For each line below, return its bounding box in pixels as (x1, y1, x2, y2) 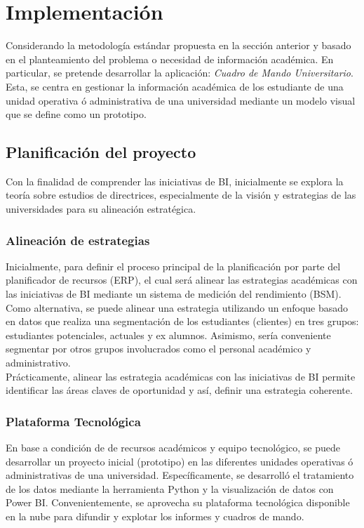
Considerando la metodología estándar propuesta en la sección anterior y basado (6, 38, 351, 53)
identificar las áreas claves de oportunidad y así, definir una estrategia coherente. (6, 383, 353, 397)
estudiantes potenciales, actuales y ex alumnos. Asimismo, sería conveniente (6, 327, 331, 342)
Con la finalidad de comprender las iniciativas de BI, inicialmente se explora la (6, 173, 344, 188)
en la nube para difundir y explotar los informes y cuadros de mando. (6, 509, 304, 524)
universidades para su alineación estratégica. (6, 202, 196, 216)
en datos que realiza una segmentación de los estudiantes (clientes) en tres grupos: (6, 314, 359, 329)
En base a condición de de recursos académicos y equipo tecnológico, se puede (6, 440, 340, 455)
